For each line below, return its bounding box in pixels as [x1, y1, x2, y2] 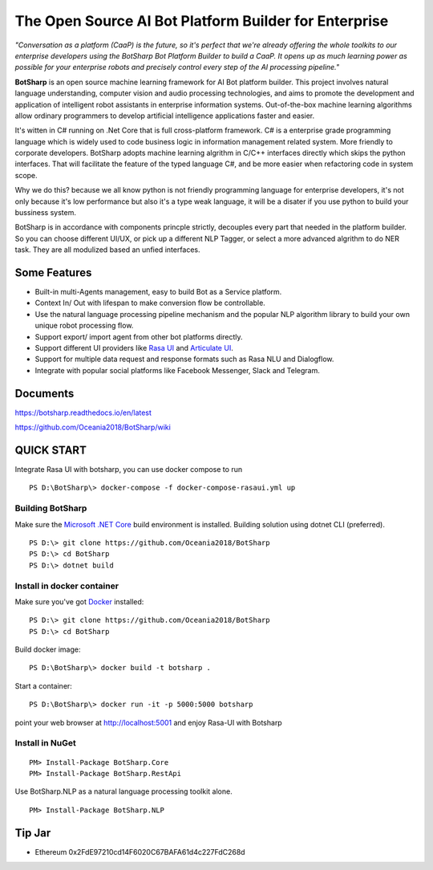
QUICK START [14, 443, 87, 457]
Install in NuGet [14, 738, 76, 749]
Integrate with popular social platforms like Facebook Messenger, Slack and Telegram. [34, 365, 320, 375]
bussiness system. [14, 208, 76, 217]
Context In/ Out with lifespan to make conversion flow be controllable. [34, 298, 266, 308]
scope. [14, 170, 38, 180]
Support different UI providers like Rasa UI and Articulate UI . [34, 344, 234, 353]
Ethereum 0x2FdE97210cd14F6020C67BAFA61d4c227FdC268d [34, 847, 245, 856]
